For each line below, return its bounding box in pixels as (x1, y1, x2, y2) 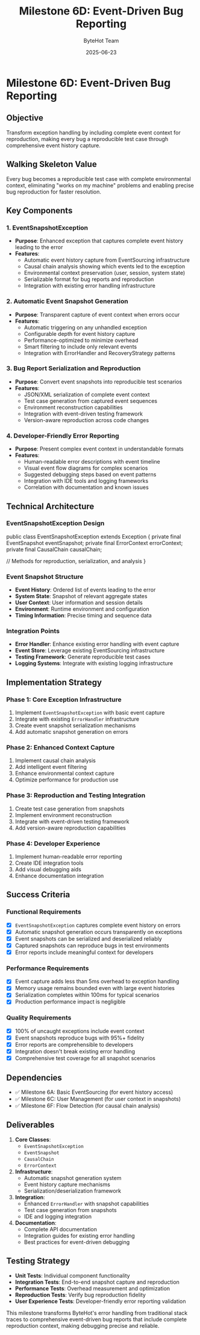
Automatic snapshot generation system (23, 1174, 122, 1181)
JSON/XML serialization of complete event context (23, 391, 150, 398)
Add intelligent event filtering (14, 763, 87, 771)
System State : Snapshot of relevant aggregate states (14, 593, 148, 600)
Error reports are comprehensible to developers (14, 1041, 134, 1048)
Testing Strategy (6, 1256, 70, 1266)
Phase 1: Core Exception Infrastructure (6, 695, 122, 704)
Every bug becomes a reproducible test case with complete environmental (6, 175, 191, 182)
